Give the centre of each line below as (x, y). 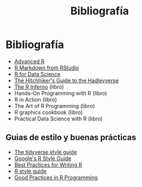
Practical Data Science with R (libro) (58, 119)
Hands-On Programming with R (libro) (61, 93)
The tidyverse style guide (45, 152)
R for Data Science (37, 74)
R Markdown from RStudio (47, 68)
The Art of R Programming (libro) (54, 105)
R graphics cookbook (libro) (48, 112)
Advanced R (29, 61)
